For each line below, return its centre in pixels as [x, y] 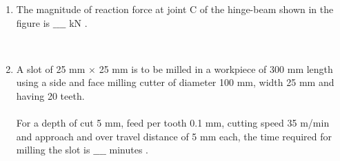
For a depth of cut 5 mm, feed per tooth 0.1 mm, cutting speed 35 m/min [173, 123]
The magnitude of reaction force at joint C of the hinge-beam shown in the [175, 9]
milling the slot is [53, 150]
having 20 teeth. [50, 95]
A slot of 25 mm [51, 68]
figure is [33, 22]
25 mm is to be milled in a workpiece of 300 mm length [216, 68]
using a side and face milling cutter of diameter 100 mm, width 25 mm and [175, 82]
